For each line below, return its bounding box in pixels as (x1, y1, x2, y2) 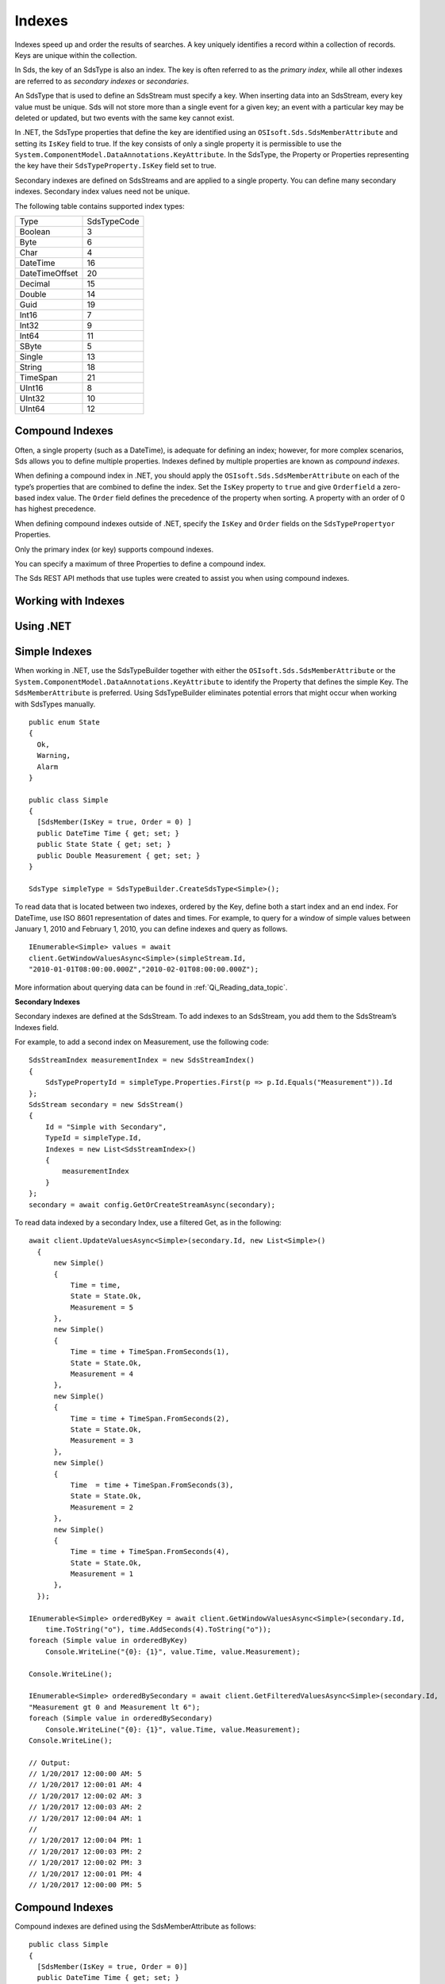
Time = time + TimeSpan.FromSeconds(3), (70, 1480, 234, 1490)
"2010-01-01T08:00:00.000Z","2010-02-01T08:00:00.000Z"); (29, 965, 259, 974)
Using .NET (14, 620, 71, 633)
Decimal (19, 279, 51, 290)
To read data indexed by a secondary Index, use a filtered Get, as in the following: (14, 1217, 282, 1227)
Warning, (36, 751, 71, 760)
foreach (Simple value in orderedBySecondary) (29, 1714, 213, 1723)
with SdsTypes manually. (14, 699, 96, 709)
